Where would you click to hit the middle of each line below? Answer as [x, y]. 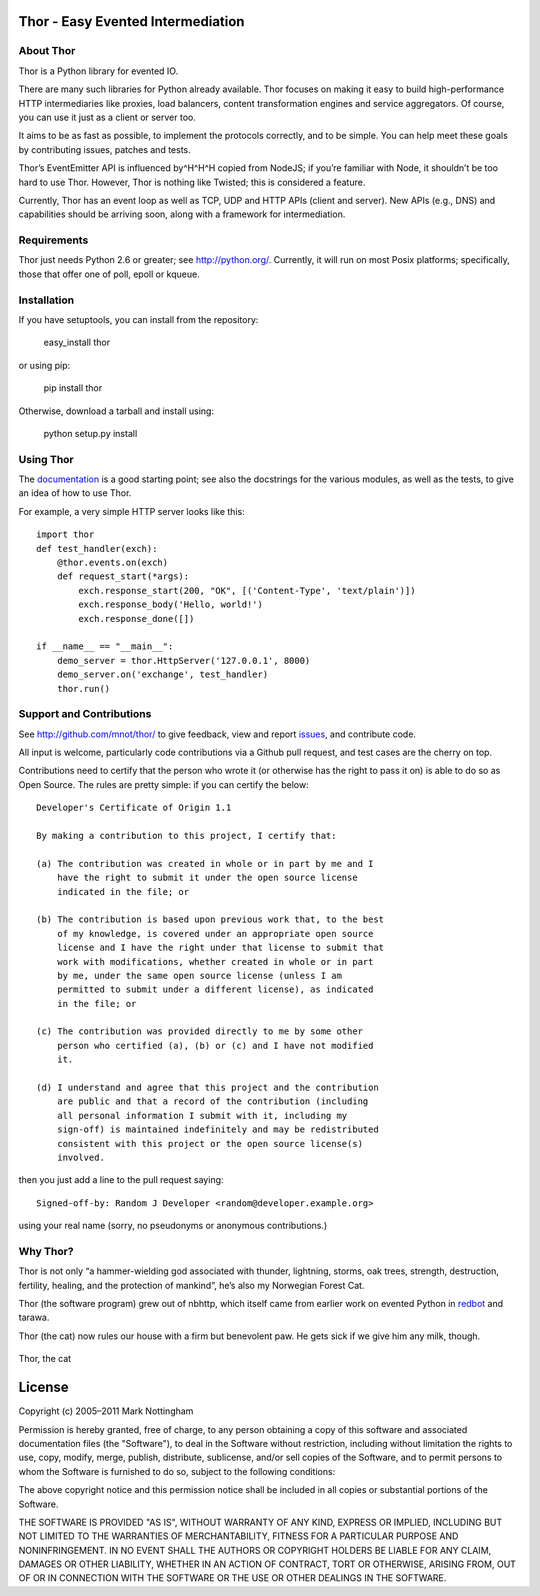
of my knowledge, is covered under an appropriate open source [215, 933]
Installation [46, 300]
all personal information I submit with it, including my [202, 1115]
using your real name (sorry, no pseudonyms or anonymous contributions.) [173, 1226]
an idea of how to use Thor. [75, 493]
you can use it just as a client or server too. [107, 117]
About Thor [47, 51]
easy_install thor [76, 342]
